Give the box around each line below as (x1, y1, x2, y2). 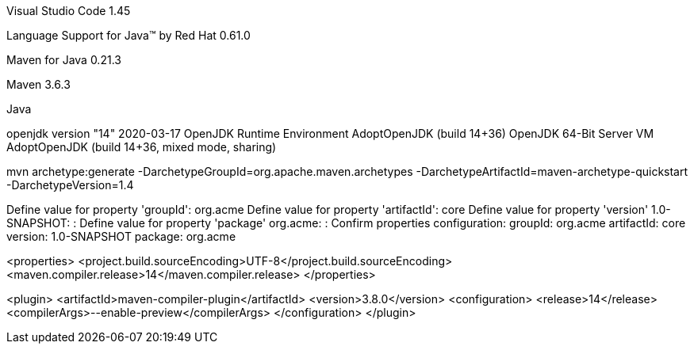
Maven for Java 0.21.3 (6, 53, 121, 67)
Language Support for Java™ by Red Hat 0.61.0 (6, 29, 251, 42)
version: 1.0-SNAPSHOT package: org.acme (6, 230, 236, 243)
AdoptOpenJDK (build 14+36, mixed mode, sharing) (6, 140, 277, 154)
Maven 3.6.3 (6, 78, 71, 91)
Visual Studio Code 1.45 (6, 4, 131, 17)
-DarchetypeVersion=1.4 (6, 178, 134, 192)
